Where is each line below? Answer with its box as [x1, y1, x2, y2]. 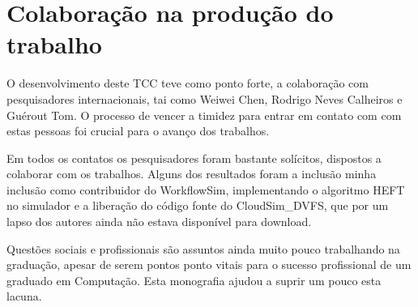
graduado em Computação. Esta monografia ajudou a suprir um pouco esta [6, 271, 382, 288]
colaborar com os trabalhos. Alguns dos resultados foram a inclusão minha [6, 165, 377, 182]
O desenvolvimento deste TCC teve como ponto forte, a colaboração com [6, 75, 369, 92]
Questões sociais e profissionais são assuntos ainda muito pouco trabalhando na [6, 240, 400, 257]
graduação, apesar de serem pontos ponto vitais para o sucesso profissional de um [6, 256, 412, 273]
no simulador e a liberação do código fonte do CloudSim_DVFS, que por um [6, 197, 389, 214]
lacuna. [6, 288, 42, 305]
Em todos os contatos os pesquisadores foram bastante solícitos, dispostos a [6, 149, 382, 166]
